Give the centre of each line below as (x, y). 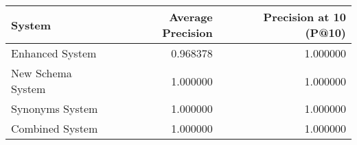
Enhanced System (54, 53)
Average (191, 17)
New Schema (42, 73)
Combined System (55, 128)
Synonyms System (55, 108)
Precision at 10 (304, 17)
